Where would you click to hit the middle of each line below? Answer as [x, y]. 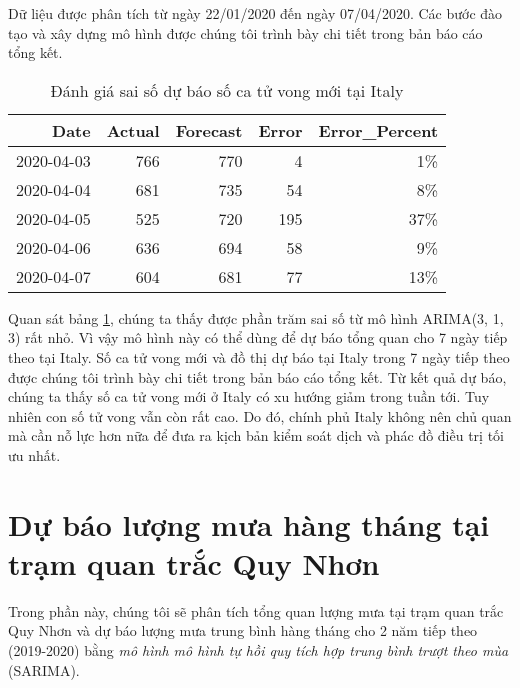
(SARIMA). [44, 669]
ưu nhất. [34, 454]
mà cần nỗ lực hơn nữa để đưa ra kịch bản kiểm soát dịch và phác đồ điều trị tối [256, 435]
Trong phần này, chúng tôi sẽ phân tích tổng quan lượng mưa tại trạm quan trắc [256, 610]
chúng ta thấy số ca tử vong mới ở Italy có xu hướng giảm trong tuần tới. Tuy [249, 396]
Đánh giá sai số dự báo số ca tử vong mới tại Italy [227, 90]
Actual [133, 130]
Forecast [209, 130]
